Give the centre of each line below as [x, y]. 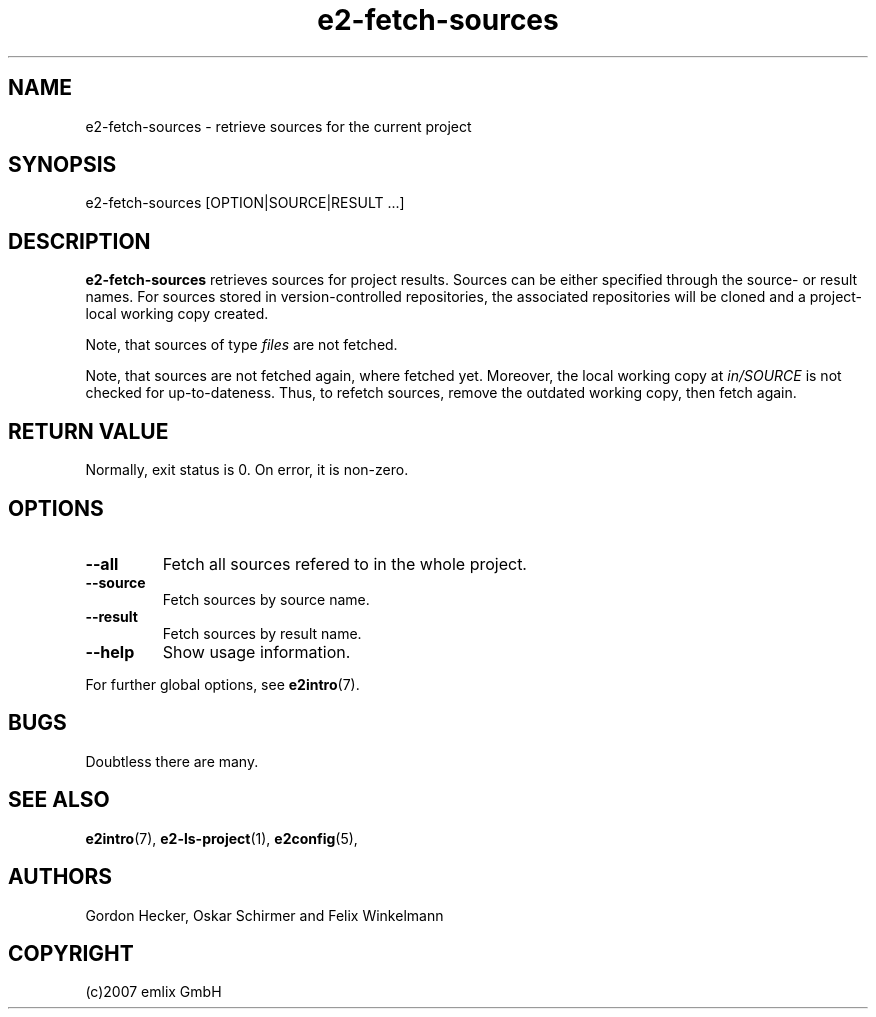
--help [110, 651]
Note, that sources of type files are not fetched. [241, 345]
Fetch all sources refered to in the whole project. [344, 563]
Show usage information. [256, 651]
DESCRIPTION [79, 241]
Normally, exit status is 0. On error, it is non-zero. [247, 470]
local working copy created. [177, 314]
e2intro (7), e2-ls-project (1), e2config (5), [221, 838]
